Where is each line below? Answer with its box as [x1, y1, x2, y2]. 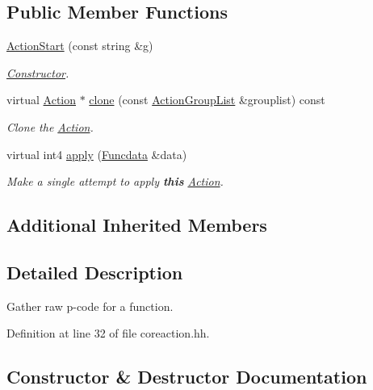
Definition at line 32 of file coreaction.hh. [6, 325, 210, 342]
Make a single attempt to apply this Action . [6, 173, 224, 190]
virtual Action [6, 91, 77, 108]
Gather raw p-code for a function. [6, 297, 174, 314]
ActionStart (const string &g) [6, 37, 153, 54]
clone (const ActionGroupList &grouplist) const [89, 91, 325, 108]
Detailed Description [6, 259, 183, 284]
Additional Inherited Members [6, 212, 267, 237]
